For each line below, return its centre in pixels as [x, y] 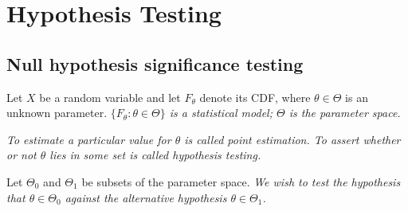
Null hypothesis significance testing [155, 63]
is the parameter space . [345, 113]
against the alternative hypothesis [146, 197]
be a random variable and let [110, 97]
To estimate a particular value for [89, 139]
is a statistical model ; [221, 113]
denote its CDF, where [255, 97]
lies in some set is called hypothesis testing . [155, 155]
